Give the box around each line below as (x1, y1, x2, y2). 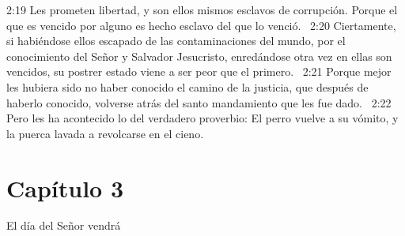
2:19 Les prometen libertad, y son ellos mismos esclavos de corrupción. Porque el (6, 2, 398, 17)
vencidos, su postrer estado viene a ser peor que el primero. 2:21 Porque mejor (6, 63, 392, 80)
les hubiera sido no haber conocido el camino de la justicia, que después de (6, 78, 369, 95)
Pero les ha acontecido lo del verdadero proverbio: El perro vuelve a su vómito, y (6, 110, 399, 126)
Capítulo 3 (6, 171, 124, 204)
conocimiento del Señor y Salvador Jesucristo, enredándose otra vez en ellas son (6, 47, 392, 64)
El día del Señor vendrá (6, 217, 121, 234)
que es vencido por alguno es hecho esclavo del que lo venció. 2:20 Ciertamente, (6, 17, 396, 33)
